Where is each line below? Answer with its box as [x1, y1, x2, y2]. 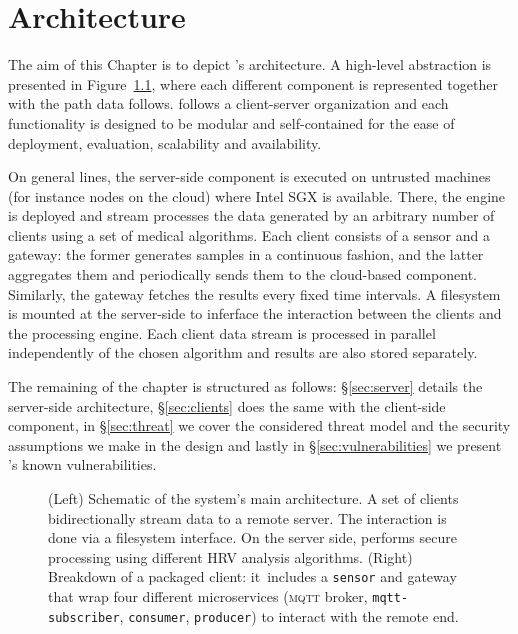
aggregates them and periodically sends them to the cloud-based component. [8, 264, 477, 285]
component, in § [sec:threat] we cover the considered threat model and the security [8, 415, 511, 436]
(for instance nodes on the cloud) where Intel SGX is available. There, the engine [8, 185, 506, 206]
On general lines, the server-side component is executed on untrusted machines [8, 166, 491, 187]
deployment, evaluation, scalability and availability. [8, 132, 322, 153]
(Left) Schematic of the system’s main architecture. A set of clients [48, 488, 459, 508]
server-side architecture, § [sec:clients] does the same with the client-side [8, 395, 446, 416]
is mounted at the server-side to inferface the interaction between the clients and [8, 303, 502, 324]
